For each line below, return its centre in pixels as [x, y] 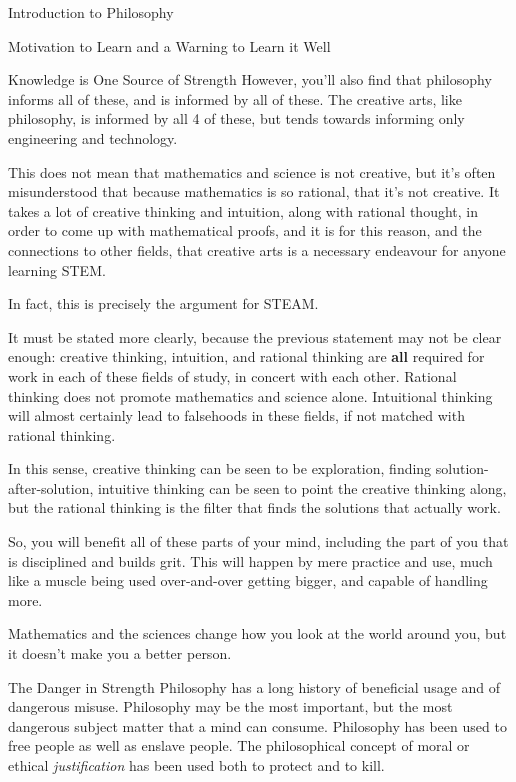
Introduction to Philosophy [91, 12]
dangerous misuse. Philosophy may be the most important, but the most [230, 706]
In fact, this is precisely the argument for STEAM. [163, 303]
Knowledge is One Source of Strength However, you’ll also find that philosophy [250, 79]
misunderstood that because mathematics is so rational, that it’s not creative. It [254, 191]
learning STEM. [57, 269]
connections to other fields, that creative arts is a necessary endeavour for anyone [257, 249]
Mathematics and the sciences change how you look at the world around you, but [257, 633]
